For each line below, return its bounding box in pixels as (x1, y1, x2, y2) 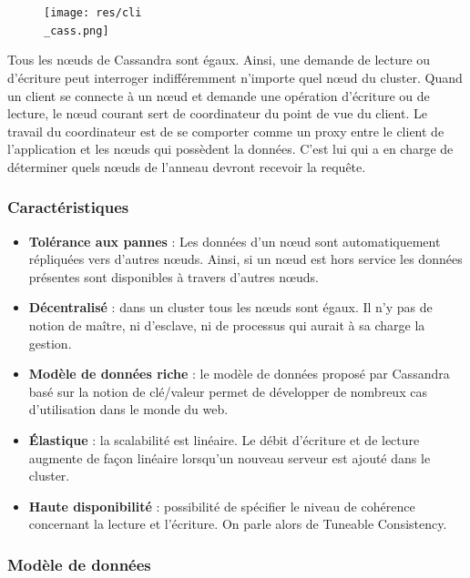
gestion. (28, 333, 72, 352)
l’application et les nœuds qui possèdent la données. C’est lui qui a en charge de (7, 139, 454, 158)
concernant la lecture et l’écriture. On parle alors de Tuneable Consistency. (28, 514, 447, 533)
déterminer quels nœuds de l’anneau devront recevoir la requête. (7, 157, 366, 176)
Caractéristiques (7, 196, 129, 218)
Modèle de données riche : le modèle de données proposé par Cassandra (28, 364, 450, 383)
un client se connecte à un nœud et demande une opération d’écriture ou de (7, 86, 430, 105)
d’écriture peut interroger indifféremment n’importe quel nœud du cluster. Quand (7, 67, 463, 86)
